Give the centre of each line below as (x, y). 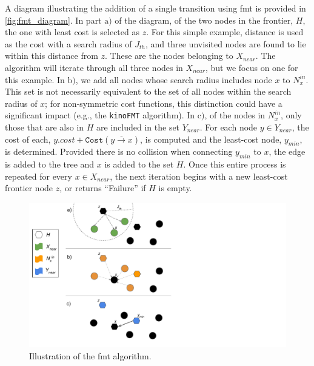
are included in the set (138, 127)
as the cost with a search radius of (68, 43)
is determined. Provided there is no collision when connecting (119, 151)
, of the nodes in (235, 115)
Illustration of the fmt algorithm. (90, 356)
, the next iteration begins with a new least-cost (199, 176)
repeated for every (38, 176)
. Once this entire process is (235, 164)
